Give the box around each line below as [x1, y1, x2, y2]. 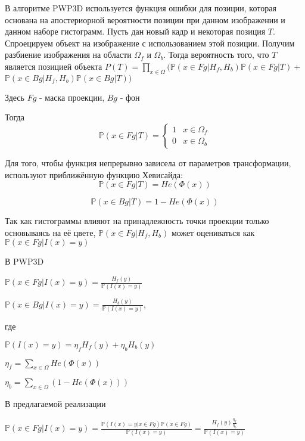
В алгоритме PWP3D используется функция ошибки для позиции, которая [5, 2, 276, 14]
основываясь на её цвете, [5, 226, 96, 238]
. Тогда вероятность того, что [163, 48, 269, 61]
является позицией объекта [5, 60, 102, 72]
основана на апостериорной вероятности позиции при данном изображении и [5, 13, 285, 26]
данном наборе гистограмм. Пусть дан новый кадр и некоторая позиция [5, 25, 266, 38]
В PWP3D [5, 255, 44, 268]
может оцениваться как [171, 226, 255, 238]
